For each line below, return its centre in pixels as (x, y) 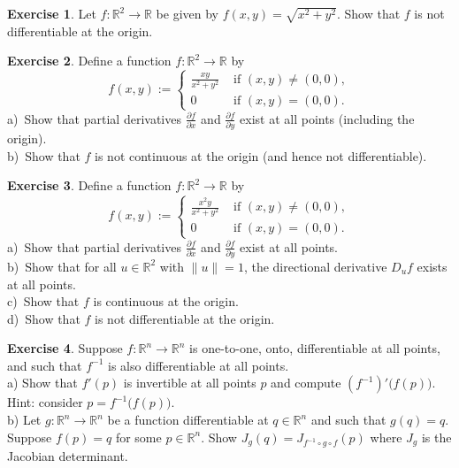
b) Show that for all (62, 266)
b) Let (24, 420)
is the (436, 437)
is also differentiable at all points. (198, 365)
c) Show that (43, 301)
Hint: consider (45, 402)
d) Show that (44, 318)
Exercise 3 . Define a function (89, 185)
